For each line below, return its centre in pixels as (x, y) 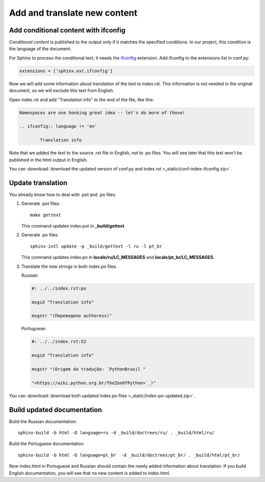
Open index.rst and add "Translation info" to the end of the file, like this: (81, 99)
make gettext (46, 215)
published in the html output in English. (48, 160)
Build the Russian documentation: (43, 421)
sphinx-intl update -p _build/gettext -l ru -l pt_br (96, 246)
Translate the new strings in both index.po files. (69, 266)
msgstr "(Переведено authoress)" (72, 316)
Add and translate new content (73, 13)
